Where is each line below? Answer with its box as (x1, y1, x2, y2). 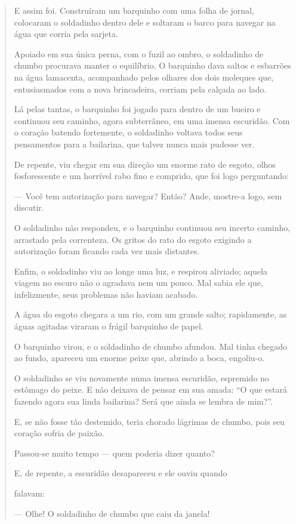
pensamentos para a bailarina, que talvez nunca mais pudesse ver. (14, 137, 255, 150)
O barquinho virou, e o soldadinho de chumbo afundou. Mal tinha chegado (14, 340, 287, 352)
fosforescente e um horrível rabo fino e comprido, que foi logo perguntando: (14, 169, 289, 182)
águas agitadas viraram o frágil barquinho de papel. (14, 320, 203, 332)
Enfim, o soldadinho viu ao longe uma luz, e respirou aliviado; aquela (14, 264, 267, 277)
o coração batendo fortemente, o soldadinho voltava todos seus (14, 126, 243, 138)
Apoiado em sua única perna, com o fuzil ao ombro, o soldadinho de (14, 47, 264, 60)
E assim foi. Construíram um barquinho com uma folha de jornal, (14, 4, 254, 16)
